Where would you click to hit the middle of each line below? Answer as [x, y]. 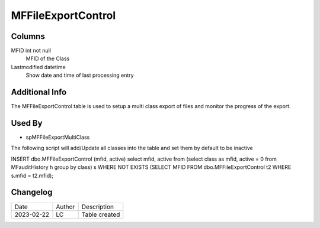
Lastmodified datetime [39, 67]
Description [97, 207]
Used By [27, 123]
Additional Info [39, 92]
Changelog [32, 192]
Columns [28, 36]
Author [65, 207]
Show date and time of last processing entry [80, 75]
